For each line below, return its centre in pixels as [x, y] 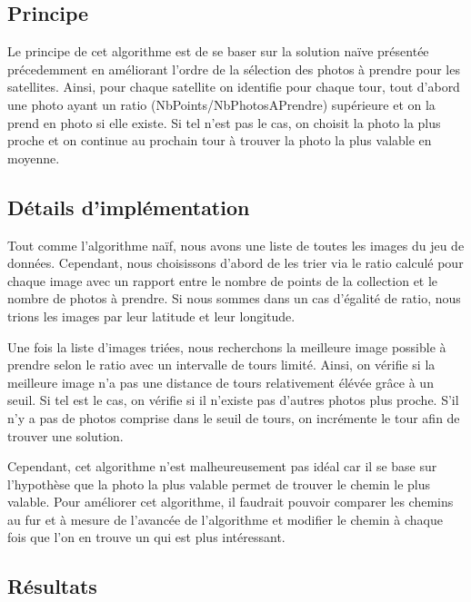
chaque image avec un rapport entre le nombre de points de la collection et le [223, 280]
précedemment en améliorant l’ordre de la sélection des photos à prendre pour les [234, 69]
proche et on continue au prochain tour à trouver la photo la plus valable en [220, 140]
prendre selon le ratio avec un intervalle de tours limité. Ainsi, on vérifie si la [221, 365]
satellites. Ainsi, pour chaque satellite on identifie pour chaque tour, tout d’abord [234, 87]
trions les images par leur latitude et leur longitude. [151, 316]
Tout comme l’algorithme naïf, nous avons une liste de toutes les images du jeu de [236, 245]
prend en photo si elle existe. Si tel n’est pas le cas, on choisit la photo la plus [224, 122]
